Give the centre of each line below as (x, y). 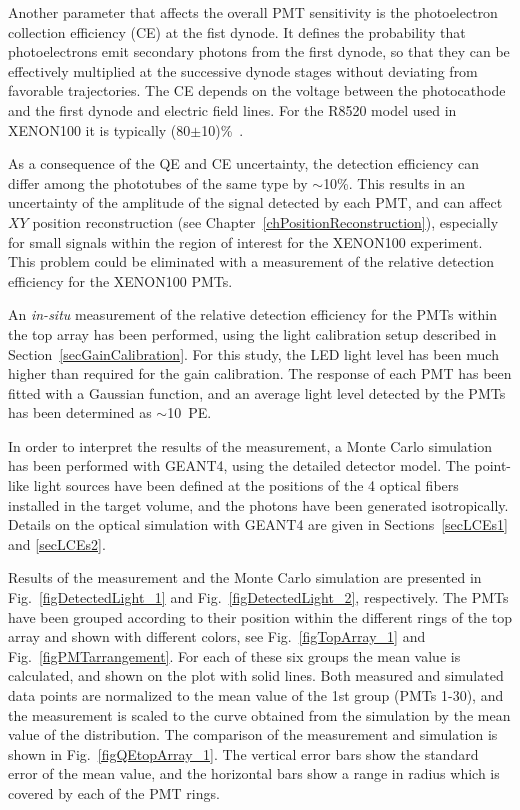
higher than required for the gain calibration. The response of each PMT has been (260, 373)
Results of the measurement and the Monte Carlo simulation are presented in (245, 577)
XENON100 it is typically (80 (99, 129)
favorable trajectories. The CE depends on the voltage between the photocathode (257, 90)
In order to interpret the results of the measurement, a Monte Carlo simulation (250, 445)
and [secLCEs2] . (57, 543)
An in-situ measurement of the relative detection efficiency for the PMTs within (252, 314)
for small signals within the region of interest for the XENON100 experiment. (245, 241)
